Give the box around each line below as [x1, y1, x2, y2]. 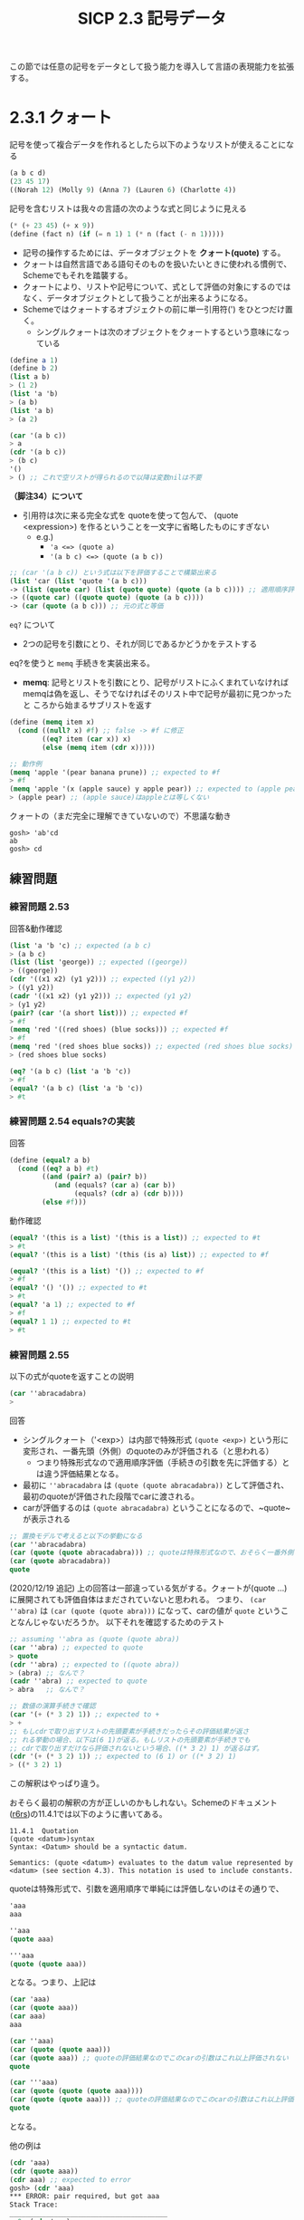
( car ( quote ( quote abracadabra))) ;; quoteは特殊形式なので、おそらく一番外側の [9, 1548, 301, 1558]
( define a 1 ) [9, 355, 59, 365]
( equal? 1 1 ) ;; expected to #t [9, 1317, 131, 1326]
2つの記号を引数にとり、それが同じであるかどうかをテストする [22, 639, 258, 649]
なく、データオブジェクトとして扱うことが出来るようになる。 [22, 292, 253, 303]
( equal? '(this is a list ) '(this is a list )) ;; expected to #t [9, 1233, 261, 1242]
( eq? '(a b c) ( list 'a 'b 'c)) [9, 1066, 131, 1076]
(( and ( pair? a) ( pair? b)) [42, 1172, 147, 1182]
